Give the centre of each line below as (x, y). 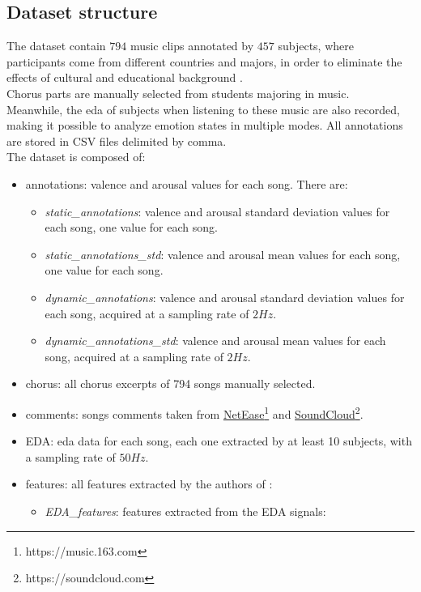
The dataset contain (56, 46)
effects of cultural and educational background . (125, 77)
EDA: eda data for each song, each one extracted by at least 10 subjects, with (219, 441)
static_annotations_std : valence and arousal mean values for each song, (223, 254)
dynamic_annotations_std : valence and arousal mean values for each (215, 341)
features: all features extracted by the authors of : (149, 484)
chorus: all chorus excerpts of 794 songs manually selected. (170, 383)
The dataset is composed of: (76, 157)
